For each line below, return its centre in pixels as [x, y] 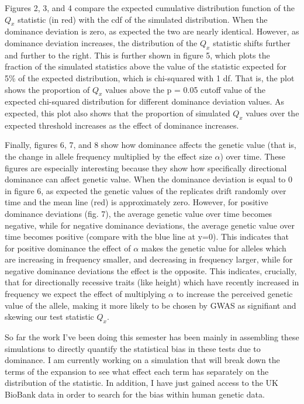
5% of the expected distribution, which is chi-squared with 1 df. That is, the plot [150, 77]
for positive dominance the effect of [68, 248]
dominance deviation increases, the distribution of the [101, 42]
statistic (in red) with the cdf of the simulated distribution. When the [143, 19]
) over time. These [253, 156]
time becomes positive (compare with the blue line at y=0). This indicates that [147, 236]
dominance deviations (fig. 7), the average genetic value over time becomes [139, 213]
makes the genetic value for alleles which [214, 248]
